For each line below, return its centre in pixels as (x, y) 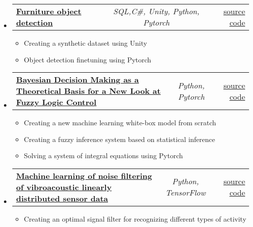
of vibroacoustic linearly (64, 187)
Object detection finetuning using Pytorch (88, 59)
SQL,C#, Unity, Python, (156, 11)
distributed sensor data (62, 198)
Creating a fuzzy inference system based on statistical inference (120, 139)
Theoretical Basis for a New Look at (88, 91)
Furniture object (49, 11)
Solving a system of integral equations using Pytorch (103, 156)
